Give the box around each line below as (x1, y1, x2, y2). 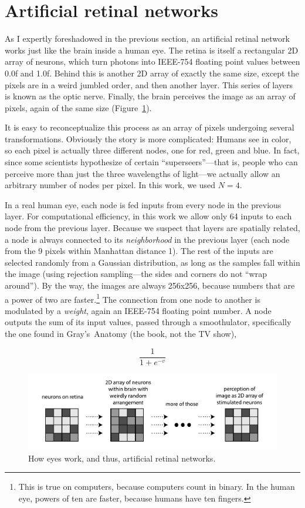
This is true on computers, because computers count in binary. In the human (18, 480, 295, 493)
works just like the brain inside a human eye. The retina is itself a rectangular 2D (5, 44, 299, 56)
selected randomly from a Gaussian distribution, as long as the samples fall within (5, 256, 300, 268)
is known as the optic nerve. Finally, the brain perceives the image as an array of (5, 90, 296, 102)
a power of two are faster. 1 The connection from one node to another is (5, 291, 260, 305)
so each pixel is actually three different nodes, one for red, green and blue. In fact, (5, 144, 300, 156)
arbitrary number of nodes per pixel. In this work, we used (5, 179, 216, 191)
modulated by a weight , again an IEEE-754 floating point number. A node (5, 304, 272, 316)
